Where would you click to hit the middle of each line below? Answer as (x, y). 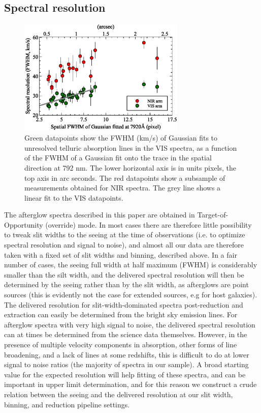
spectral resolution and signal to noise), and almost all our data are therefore (124, 245)
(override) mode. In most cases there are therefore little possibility (149, 224)
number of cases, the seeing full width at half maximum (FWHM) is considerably (131, 265)
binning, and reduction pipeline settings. (67, 404)
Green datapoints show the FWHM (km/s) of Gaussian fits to (121, 138)
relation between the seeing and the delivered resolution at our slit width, (119, 394)
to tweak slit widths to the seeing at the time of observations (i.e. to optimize (125, 235)
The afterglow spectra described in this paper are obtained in (100, 215)
